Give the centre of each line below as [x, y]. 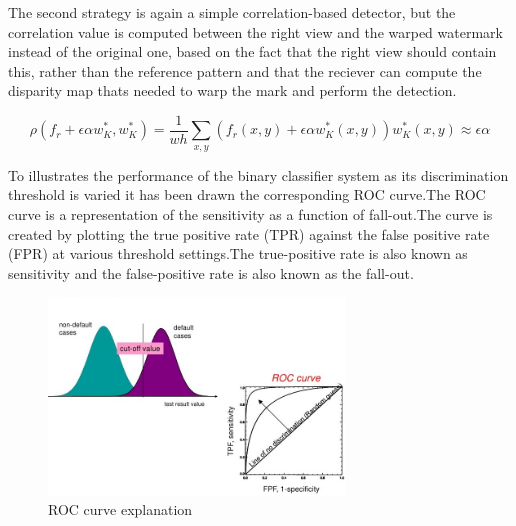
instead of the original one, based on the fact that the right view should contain [252, 51]
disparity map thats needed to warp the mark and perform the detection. [232, 90]
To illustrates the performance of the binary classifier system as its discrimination [258, 174]
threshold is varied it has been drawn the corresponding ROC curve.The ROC [247, 194]
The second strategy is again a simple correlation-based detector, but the [232, 12]
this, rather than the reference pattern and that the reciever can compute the [245, 70]
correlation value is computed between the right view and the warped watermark [255, 31]
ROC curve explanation [120, 509]
